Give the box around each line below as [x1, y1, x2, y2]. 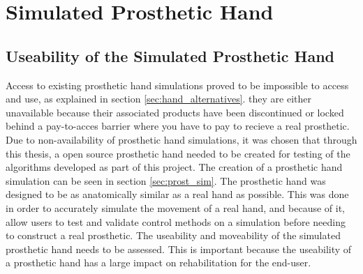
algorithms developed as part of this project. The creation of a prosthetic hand [6, 160, 343, 174]
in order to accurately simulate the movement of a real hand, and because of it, [6, 200, 346, 215]
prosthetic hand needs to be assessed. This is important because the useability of [6, 241, 352, 256]
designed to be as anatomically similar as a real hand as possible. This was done [6, 187, 349, 201]
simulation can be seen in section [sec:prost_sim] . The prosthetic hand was [6, 173, 326, 188]
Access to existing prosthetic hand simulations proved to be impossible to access [6, 77, 349, 92]
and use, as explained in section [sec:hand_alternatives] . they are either [6, 91, 312, 106]
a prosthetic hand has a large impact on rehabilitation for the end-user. [6, 255, 311, 270]
